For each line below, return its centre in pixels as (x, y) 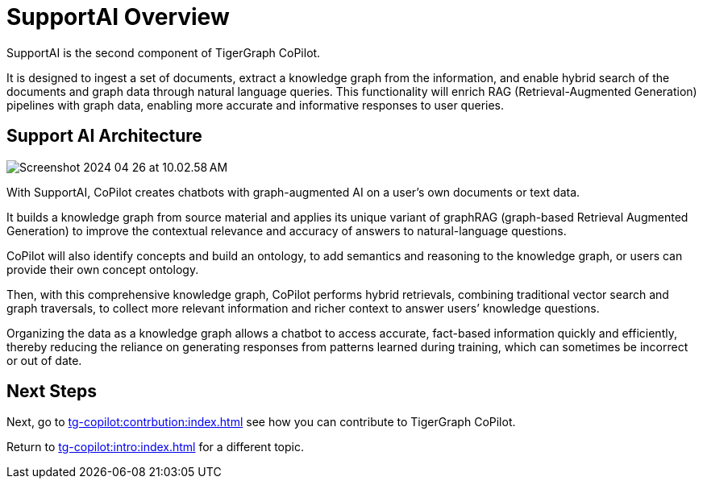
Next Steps (52, 392)
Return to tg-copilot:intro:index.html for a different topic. (155, 447)
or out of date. (44, 360)
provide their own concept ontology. (103, 269)
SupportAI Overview (118, 17)
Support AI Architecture (104, 136)
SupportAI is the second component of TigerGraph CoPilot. (164, 52)
